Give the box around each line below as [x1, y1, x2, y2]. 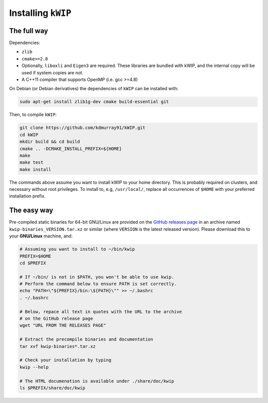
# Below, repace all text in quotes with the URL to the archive [19, 309, 182, 314]
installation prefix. [9, 193, 46, 199]
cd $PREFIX [19, 260, 46, 266]
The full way [9, 26, 48, 35]
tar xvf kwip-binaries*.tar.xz [19, 344, 96, 349]
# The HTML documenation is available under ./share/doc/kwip [19, 378, 174, 384]
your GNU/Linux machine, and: [9, 233, 73, 239]
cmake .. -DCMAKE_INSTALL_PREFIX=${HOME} [19, 146, 122, 151]
